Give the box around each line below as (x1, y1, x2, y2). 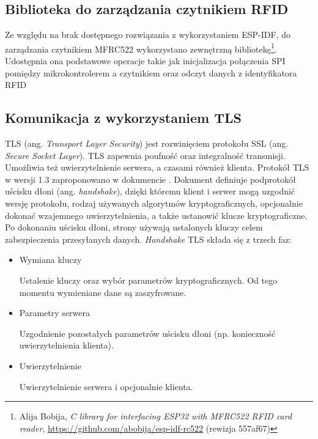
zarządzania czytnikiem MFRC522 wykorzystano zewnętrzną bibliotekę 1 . (5, 40, 277, 55)
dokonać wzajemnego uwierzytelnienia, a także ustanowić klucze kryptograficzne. (5, 208, 308, 221)
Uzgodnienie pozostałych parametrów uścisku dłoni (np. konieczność (19, 326, 276, 339)
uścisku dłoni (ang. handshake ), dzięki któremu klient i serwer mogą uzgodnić (5, 185, 295, 197)
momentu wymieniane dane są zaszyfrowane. (19, 286, 187, 298)
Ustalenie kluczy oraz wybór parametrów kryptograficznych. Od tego (19, 273, 278, 286)
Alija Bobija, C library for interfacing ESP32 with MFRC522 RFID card (19, 410, 292, 422)
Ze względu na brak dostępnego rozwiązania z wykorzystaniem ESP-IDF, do (5, 28, 290, 41)
